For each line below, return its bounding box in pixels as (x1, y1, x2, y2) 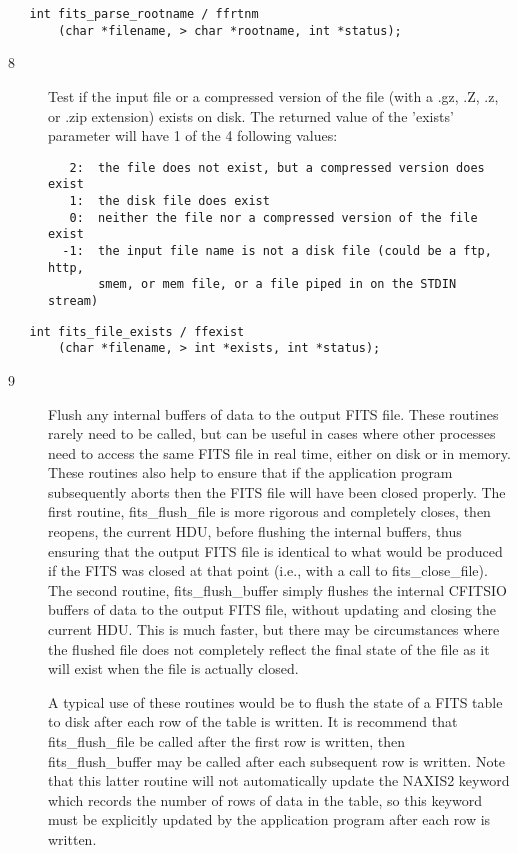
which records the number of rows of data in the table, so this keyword (48, 789, 483, 810)
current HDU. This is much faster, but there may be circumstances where (48, 619, 500, 640)
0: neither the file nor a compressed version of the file (69, 210, 478, 225)
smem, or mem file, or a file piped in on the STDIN (98, 277, 457, 292)
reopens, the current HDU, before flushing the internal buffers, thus (48, 521, 462, 542)
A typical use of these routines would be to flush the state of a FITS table (48, 691, 503, 712)
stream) (48, 293, 99, 308)
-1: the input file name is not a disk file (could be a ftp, (62, 243, 492, 258)
